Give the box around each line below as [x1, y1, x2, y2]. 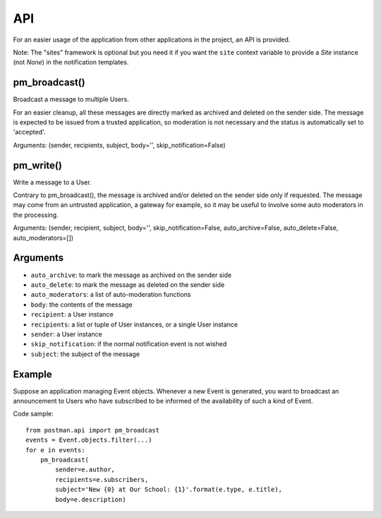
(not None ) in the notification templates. [13, 58, 129, 66]
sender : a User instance [30, 329, 102, 339]
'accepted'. [13, 128, 46, 136]
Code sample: [13, 410, 54, 418]
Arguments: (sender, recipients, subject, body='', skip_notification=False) [13, 141, 226, 149]
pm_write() [13, 159, 63, 171]
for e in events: [25, 446, 85, 454]
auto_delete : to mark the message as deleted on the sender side [30, 280, 225, 289]
